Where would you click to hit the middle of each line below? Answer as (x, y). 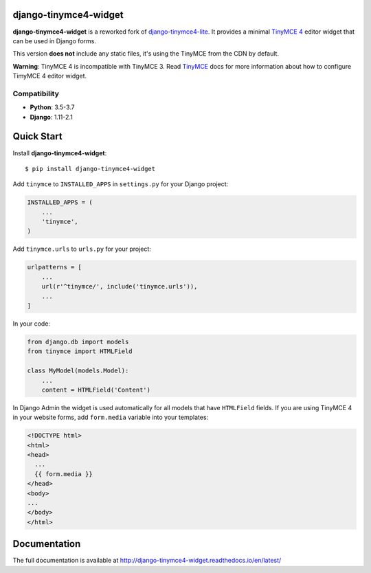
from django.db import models (78, 341)
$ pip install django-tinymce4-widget (90, 169)
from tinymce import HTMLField (80, 351)
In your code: (32, 324)
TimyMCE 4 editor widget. (50, 76)
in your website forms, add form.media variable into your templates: (111, 417)
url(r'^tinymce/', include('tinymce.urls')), (120, 286)
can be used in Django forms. (54, 41)
